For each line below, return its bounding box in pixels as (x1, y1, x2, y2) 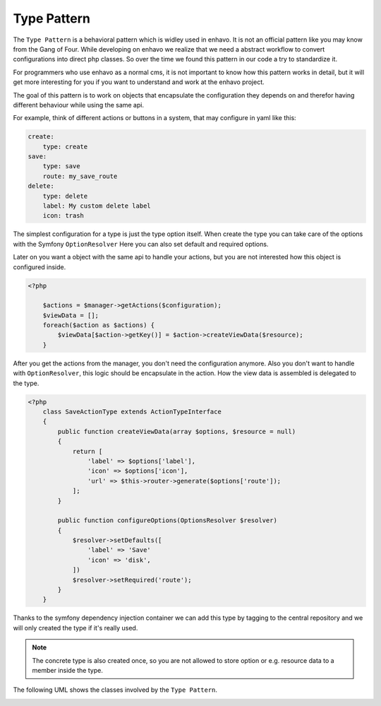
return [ (72, 447, 103, 455)
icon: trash (42, 212, 85, 220)
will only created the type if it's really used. (13, 623, 138, 632)
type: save (42, 163, 80, 170)
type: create (42, 142, 88, 151)
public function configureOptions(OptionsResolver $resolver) (57, 517, 278, 524)
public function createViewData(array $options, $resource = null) (57, 428, 296, 435)
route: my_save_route (42, 172, 118, 180)
